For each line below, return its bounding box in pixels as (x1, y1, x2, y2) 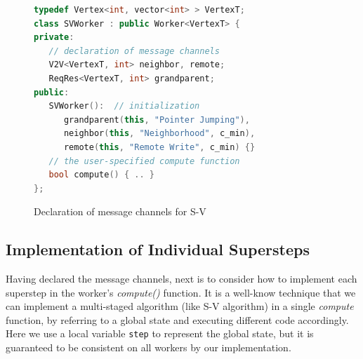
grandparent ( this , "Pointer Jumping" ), (63, 114, 250, 125)
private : (34, 32, 74, 43)
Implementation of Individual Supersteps (6, 238, 310, 260)
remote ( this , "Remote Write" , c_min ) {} (63, 142, 256, 152)
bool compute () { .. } (48, 170, 154, 180)
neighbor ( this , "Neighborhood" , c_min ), (63, 128, 256, 139)
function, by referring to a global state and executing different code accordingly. (6, 312, 349, 327)
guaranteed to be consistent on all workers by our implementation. (6, 340, 291, 355)
